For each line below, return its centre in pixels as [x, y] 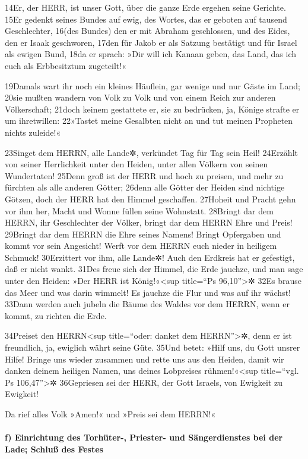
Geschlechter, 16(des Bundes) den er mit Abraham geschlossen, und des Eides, [147, 31]
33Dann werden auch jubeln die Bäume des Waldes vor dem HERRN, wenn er [147, 304]
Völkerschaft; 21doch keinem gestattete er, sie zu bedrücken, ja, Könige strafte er [152, 109]
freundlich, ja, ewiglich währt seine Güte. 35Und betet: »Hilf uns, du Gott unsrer [153, 347]
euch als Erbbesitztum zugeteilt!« [66, 65]
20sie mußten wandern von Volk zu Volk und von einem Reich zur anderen [140, 97]
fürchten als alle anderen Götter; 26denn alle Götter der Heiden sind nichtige [145, 187]
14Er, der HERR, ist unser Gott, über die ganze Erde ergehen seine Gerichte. [145, 7]
